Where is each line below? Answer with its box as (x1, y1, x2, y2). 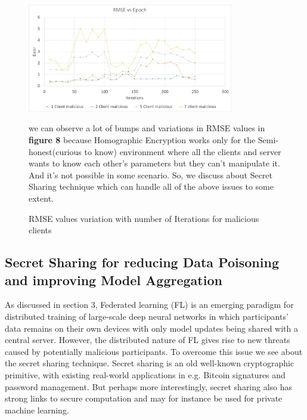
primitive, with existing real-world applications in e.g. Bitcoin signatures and (5, 368, 286, 381)
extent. (29, 192, 54, 205)
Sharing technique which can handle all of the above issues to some (29, 180, 274, 193)
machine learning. (5, 403, 69, 416)
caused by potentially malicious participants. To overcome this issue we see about (5, 345, 303, 357)
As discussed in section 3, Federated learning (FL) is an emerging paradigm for (5, 298, 294, 311)
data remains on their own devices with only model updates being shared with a (5, 322, 298, 334)
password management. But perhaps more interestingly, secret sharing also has (5, 380, 293, 393)
